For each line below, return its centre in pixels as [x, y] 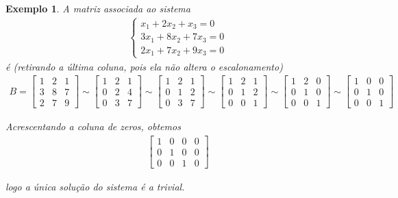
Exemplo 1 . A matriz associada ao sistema [98, 8]
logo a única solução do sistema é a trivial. [95, 187]
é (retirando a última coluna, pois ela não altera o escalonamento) [144, 66]
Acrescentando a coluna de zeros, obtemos [93, 126]
